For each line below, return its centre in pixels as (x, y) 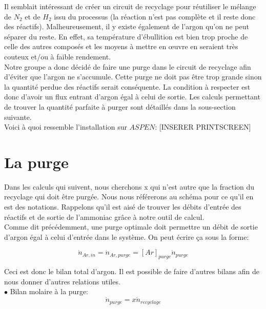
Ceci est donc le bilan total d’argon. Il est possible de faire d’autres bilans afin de (132, 271)
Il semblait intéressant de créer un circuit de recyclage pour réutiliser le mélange (130, 6)
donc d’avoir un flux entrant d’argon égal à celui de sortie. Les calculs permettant (132, 97)
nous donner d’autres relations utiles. (62, 281)
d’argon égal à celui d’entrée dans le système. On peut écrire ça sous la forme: (127, 236)
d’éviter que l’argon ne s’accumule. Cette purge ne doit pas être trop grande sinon (133, 77)
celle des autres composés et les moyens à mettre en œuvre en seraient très (121, 46)
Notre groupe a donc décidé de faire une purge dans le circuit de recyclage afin (128, 66)
